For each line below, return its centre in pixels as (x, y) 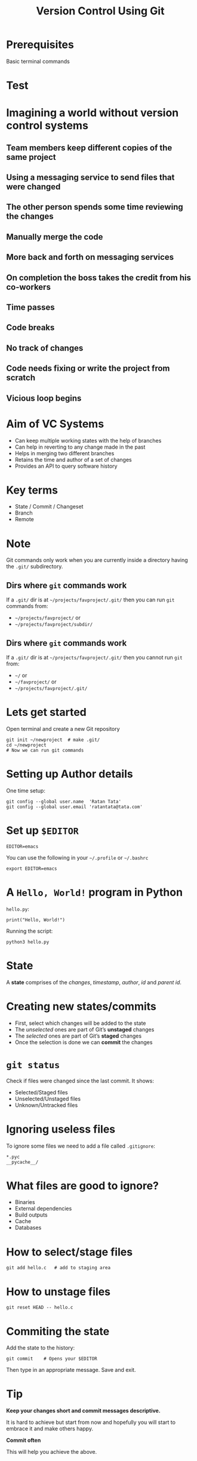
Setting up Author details (70, 774)
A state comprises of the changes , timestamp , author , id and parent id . (94, 982)
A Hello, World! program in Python (95, 892)
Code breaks (30, 328)
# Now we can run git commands (45, 750)
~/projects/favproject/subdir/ (54, 625)
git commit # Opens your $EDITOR (52, 1359)
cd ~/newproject (26, 745)
